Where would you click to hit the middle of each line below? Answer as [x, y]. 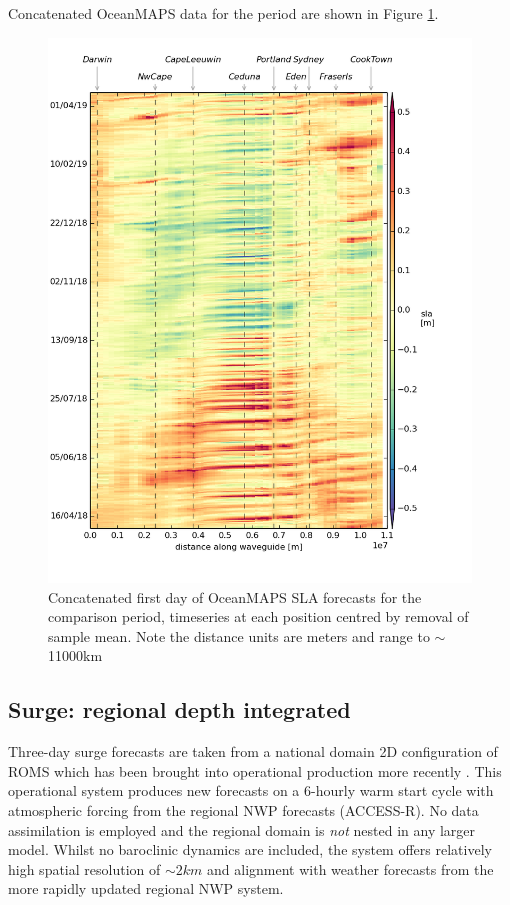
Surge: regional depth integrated [179, 709]
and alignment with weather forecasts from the [350, 868]
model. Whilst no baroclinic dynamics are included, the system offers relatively [250, 849]
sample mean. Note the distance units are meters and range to [239, 635]
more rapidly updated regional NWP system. [146, 888]
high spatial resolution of [84, 868]
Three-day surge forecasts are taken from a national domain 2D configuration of [253, 751]
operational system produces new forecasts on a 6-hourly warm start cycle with [251, 790]
